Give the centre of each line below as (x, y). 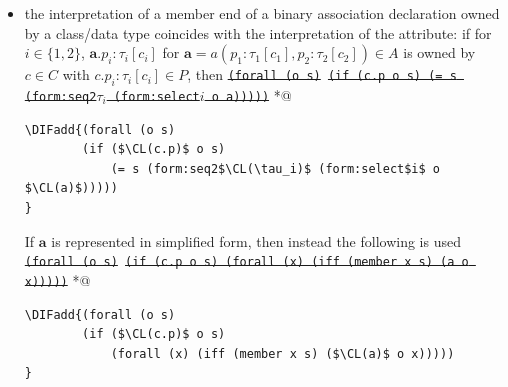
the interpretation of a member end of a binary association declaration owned (262, 13)
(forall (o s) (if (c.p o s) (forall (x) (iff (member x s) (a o (246, 262)
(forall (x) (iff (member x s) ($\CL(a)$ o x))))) (282, 353)
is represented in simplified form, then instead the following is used (256, 240)
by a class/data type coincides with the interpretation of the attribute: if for (258, 32)
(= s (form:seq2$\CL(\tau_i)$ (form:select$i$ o (275, 168)
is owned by (439, 52)
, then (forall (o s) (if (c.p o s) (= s (322, 74)
